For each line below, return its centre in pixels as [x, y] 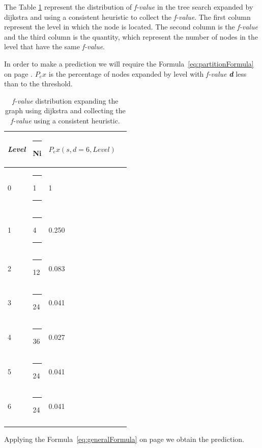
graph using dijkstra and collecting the [65, 110]
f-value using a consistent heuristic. [65, 120]
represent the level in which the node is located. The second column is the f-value [131, 27]
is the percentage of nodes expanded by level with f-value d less [148, 73]
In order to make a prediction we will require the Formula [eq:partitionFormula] [129, 63]
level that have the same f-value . [55, 46]
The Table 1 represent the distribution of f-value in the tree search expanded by [129, 7]
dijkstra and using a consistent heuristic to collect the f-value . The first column [127, 17]
